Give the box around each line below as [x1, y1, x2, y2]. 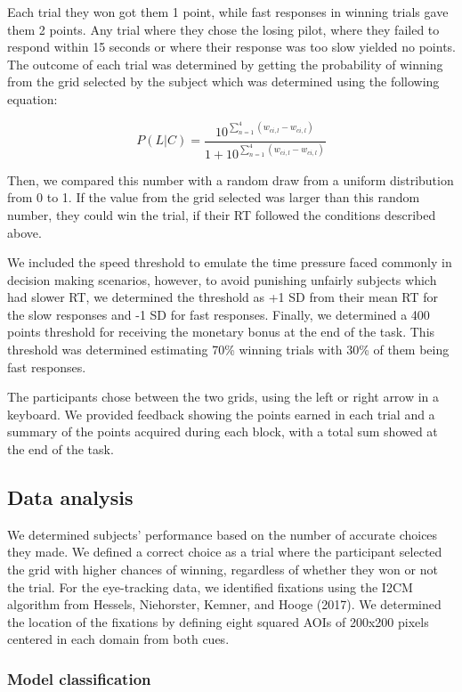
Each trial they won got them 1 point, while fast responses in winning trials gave [7, 3, 449, 20]
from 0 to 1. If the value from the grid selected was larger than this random [7, 188, 420, 207]
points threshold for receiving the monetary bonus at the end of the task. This [7, 322, 435, 341]
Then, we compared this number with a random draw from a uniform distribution [7, 170, 454, 189]
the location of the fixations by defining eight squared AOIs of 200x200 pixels [7, 612, 429, 631]
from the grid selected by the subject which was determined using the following [7, 72, 440, 91]
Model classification [7, 667, 151, 689]
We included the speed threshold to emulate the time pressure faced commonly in [7, 253, 452, 272]
